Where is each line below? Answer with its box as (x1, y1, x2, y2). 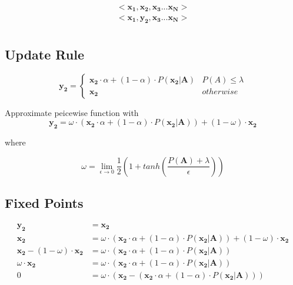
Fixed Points (5, 193, 84, 211)
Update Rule (5, 45, 84, 63)
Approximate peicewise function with (5, 106, 139, 118)
